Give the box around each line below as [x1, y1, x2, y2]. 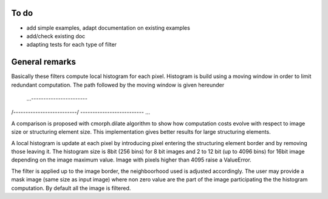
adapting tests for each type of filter [26, 41, 117, 48]
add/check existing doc [26, 32, 86, 39]
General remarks [11, 57, 76, 67]
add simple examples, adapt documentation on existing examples [26, 24, 191, 31]
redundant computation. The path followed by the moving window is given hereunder [11, 81, 225, 88]
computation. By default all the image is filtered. [11, 184, 131, 192]
